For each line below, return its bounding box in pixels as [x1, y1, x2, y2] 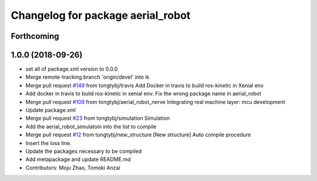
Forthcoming [11, 31, 59, 41]
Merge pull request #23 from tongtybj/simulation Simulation [25, 115, 170, 122]
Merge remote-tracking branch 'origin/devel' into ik [25, 73, 150, 81]
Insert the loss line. [25, 139, 72, 146]
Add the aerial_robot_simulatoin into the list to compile [25, 123, 157, 130]
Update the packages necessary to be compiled [25, 148, 142, 155]
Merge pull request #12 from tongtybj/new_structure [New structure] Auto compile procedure [25, 131, 251, 138]
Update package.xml [25, 106, 76, 114]
